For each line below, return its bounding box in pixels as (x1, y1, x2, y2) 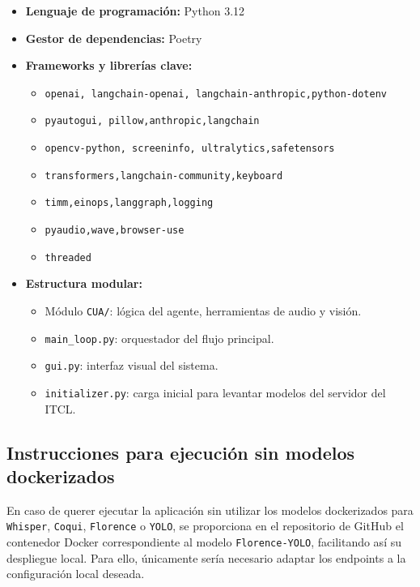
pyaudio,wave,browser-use (45, 225, 185, 237)
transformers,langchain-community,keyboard (45, 169, 283, 182)
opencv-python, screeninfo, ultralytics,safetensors (45, 143, 335, 155)
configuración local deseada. (6, 565, 145, 582)
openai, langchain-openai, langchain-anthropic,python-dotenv (45, 88, 387, 100)
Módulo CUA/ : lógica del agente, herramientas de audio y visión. (45, 302, 362, 319)
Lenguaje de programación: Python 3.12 (25, 2, 245, 19)
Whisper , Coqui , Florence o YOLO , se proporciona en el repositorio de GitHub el (6, 517, 404, 534)
